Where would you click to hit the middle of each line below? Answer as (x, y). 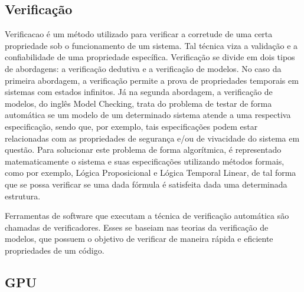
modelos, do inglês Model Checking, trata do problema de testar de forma (138, 103)
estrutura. (23, 196)
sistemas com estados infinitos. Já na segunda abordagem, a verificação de (139, 92)
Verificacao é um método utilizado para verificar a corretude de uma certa (139, 34)
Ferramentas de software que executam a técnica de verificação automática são (147, 216)
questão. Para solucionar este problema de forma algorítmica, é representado (143, 150)
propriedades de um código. (55, 250)
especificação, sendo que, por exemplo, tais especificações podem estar (131, 126)
